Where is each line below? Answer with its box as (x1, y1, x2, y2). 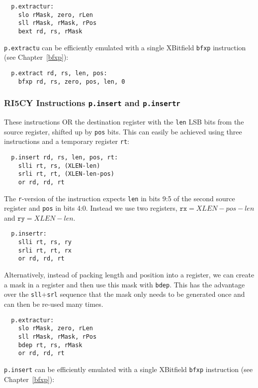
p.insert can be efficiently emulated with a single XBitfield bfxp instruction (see (4, 364, 253, 374)
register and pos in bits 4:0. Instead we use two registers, (4, 203, 177, 213)
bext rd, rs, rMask (18, 27, 83, 35)
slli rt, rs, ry (18, 239, 72, 246)
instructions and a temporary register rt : (4, 136, 130, 146)
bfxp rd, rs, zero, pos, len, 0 (18, 78, 125, 85)
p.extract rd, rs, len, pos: (11, 69, 107, 77)
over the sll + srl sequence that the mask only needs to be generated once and (4, 289, 245, 299)
